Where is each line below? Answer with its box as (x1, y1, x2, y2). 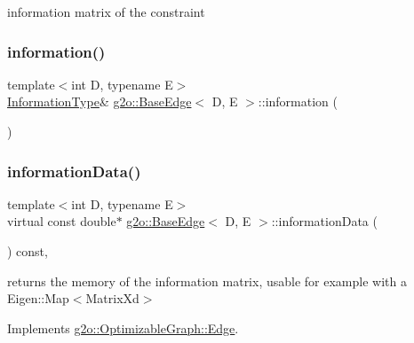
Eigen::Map (7, 289, 69, 308)
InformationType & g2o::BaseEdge (7, 92, 192, 111)
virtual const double (7, 212, 116, 230)
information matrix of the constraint (7, 3, 205, 20)
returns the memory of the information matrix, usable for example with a (7, 271, 407, 290)
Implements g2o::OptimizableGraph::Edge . (7, 318, 239, 337)
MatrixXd (85, 289, 139, 308)
